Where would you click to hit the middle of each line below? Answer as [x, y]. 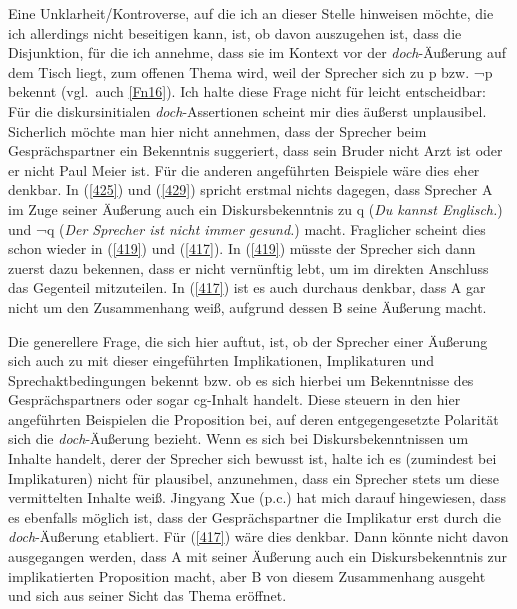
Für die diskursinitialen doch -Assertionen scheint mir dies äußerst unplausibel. [247, 110]
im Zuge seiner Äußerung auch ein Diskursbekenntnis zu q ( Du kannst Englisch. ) [255, 208]
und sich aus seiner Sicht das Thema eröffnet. [147, 595]
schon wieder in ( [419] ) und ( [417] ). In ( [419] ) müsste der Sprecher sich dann [242, 248]
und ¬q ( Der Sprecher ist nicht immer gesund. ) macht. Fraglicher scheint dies [247, 228]
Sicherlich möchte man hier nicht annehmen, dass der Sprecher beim [217, 130]
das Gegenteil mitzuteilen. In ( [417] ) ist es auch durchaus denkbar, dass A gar [247, 287]
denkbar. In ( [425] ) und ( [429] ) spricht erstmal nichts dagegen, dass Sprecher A [250, 189]
